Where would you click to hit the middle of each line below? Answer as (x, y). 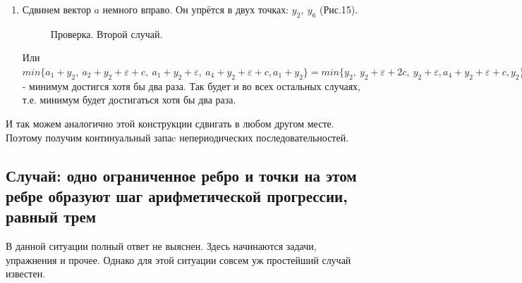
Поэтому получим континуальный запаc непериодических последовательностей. (177, 137)
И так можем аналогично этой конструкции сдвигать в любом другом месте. (170, 123)
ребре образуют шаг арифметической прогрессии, (177, 195)
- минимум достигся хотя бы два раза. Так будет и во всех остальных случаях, (191, 86)
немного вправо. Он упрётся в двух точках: (196, 9)
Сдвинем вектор (56, 9)
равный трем (51, 216)
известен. (26, 273)
